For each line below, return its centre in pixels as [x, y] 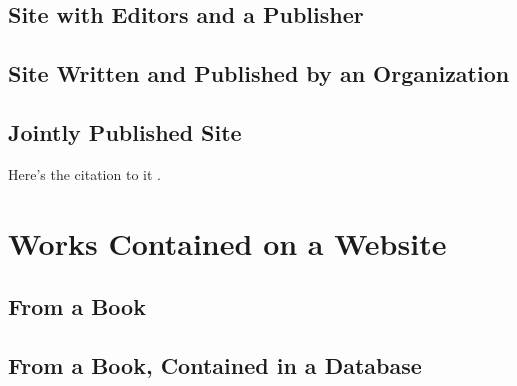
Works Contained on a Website [227, 242]
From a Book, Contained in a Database [215, 364]
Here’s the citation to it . [84, 173]
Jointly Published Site [125, 131]
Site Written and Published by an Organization [259, 73]
